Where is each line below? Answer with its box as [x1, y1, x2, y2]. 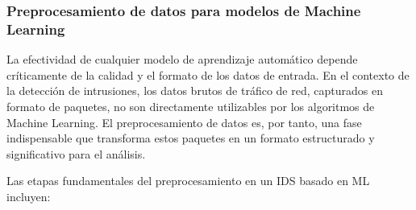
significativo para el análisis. [6, 145, 146, 162]
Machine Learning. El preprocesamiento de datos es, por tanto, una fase [6, 113, 362, 130]
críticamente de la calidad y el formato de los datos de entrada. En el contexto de [6, 66, 410, 83]
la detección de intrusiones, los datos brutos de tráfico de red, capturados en [6, 82, 383, 99]
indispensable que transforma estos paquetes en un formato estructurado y [6, 130, 375, 146]
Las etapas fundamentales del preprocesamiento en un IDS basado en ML [6, 172, 370, 189]
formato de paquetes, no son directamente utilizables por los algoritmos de [6, 97, 375, 114]
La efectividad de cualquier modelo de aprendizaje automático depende [6, 51, 358, 68]
